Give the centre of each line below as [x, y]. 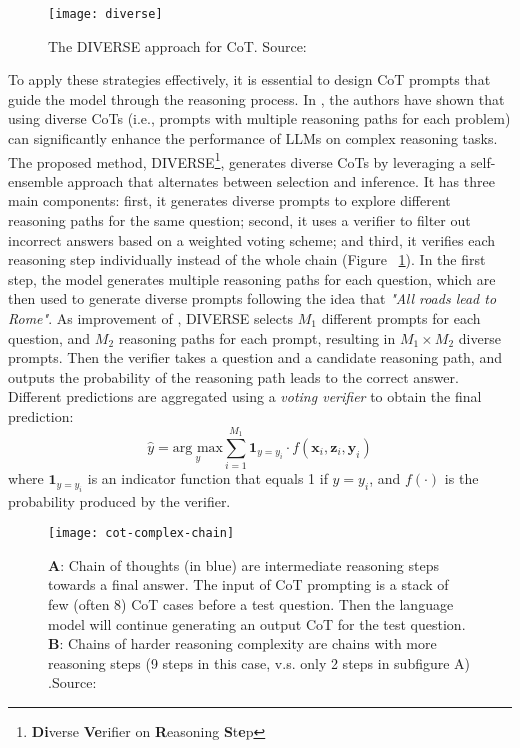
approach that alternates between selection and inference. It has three [281, 180]
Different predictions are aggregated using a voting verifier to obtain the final [245, 396]
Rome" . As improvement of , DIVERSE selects [151, 318]
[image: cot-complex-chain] [141, 533]
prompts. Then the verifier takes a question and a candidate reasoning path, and [255, 357]
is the [461, 478]
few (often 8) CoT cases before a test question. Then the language [251, 603]
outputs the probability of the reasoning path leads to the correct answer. [233, 376]
